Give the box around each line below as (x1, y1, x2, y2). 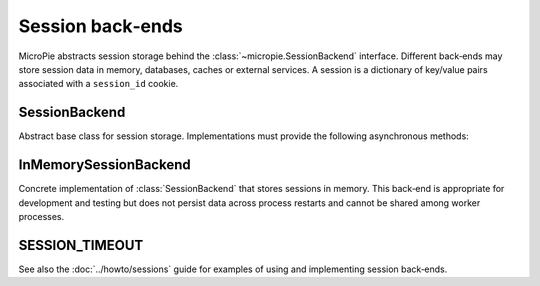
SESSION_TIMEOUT (18, 236, 144, 254)
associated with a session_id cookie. (18, 78, 179, 90)
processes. (18, 210, 65, 222)
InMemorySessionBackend (18, 156, 192, 174)
